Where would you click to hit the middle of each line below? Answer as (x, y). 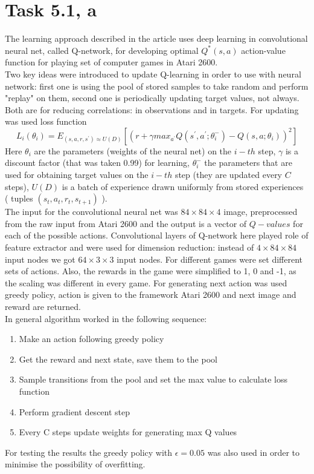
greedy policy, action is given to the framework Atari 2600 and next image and (151, 295)
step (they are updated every (229, 175)
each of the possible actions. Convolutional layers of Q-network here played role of (157, 235)
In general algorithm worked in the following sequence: (106, 318)
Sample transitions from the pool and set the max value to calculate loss (153, 379)
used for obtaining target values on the (77, 175)
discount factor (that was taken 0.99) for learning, (97, 163)
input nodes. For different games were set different (210, 259)
